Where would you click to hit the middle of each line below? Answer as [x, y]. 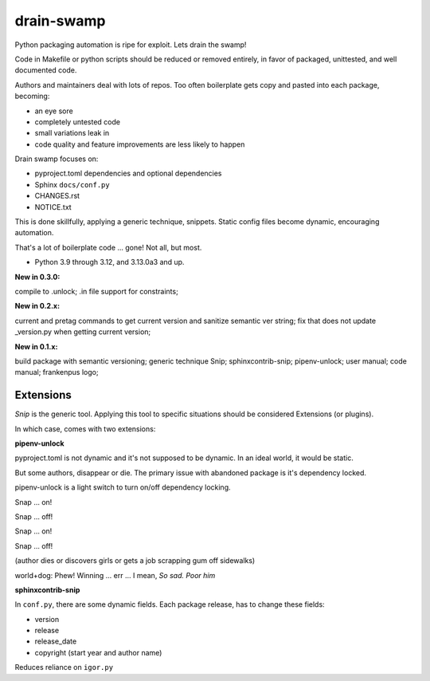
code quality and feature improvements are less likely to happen [140, 144]
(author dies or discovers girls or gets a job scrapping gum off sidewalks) [135, 561]
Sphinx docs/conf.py [72, 184]
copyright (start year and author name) [98, 652]
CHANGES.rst [57, 196]
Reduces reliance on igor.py [64, 667]
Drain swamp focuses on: [57, 159]
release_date [56, 641]
